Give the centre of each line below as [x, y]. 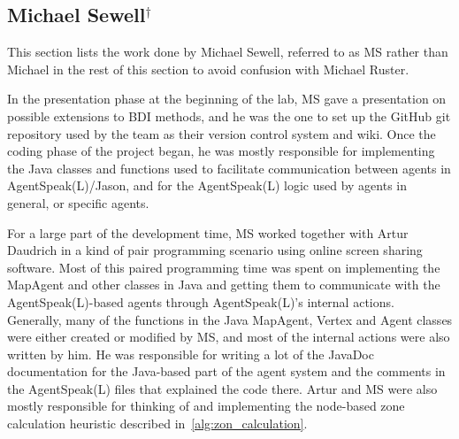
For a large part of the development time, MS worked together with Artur [208, 232]
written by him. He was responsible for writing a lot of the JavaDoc [191, 354]
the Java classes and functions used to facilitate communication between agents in [229, 168]
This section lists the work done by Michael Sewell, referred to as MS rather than [228, 52]
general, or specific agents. [78, 202]
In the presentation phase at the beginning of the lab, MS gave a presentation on [227, 99]
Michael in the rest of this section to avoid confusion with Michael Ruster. [208, 69]
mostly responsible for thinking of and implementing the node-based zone [206, 406]
